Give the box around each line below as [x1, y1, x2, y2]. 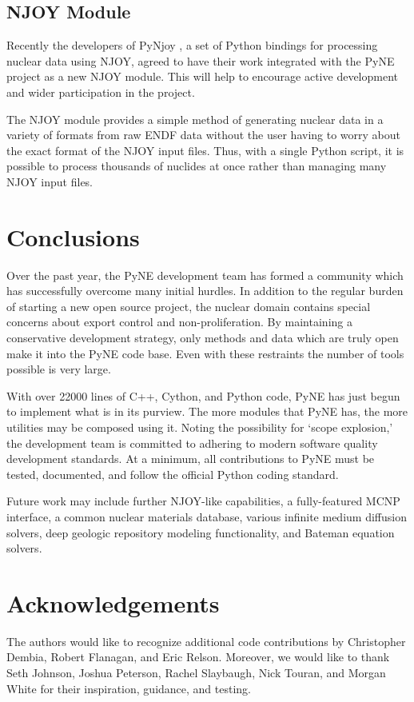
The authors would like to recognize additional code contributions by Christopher [6, 632, 406, 649]
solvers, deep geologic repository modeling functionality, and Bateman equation [6, 524, 395, 540]
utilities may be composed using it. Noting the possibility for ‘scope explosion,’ [6, 419, 393, 436]
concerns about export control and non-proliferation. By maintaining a [6, 313, 352, 330]
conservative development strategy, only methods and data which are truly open [6, 329, 399, 346]
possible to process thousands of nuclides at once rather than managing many [6, 158, 387, 174]
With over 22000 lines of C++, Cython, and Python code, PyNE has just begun [6, 387, 400, 404]
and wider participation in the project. [6, 83, 195, 100]
